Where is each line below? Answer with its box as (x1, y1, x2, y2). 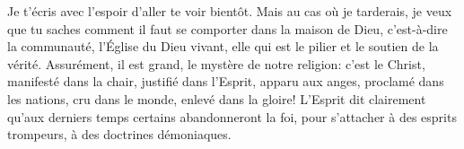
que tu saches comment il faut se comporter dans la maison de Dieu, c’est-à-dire (7, 19, 448, 38)
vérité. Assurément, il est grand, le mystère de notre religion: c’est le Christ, (7, 54, 425, 73)
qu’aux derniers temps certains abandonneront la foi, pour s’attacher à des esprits (7, 107, 457, 126)
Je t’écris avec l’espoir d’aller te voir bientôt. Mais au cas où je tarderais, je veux (7, 2, 452, 20)
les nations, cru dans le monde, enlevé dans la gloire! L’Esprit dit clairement (7, 89, 426, 108)
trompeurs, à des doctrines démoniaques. (7, 125, 232, 144)
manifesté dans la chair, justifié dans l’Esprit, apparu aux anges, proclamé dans (7, 72, 444, 91)
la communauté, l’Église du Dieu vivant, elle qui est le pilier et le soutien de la (7, 37, 439, 56)
